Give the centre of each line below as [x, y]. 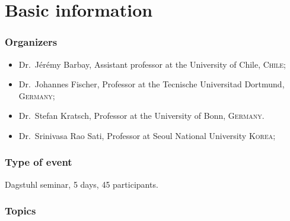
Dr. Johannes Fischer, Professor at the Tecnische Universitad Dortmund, [152, 84]
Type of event [39, 162]
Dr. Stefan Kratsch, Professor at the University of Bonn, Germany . [141, 116]
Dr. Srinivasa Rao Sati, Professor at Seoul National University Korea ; [147, 135]
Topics [20, 211]
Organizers [31, 42]
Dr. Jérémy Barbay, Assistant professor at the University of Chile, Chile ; [152, 64]
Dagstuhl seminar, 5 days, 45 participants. [82, 184]
